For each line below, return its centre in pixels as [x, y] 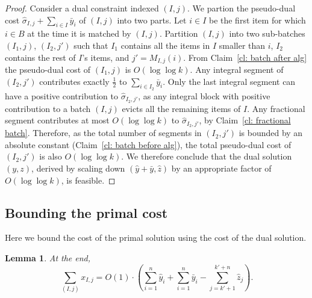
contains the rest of [40, 57]
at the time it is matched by [79, 33]
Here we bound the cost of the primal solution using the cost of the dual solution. [156, 237]
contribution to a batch [48, 108]
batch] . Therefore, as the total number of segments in [103, 133]
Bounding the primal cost [86, 212]
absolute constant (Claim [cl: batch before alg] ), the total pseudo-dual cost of [148, 144]
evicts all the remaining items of [181, 108]
